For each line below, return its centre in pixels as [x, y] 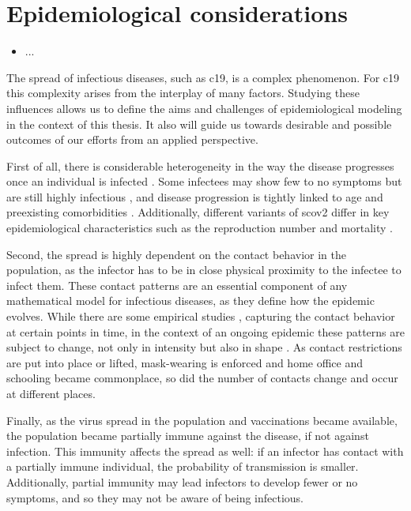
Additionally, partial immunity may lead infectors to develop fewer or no [182, 481]
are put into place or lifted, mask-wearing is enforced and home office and [185, 362]
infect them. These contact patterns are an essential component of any [177, 285]
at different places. [51, 393]
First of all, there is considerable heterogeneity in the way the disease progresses [200, 165]
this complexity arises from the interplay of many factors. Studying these [183, 93]
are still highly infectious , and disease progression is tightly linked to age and [195, 196]
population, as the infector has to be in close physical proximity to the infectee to [204, 270]
